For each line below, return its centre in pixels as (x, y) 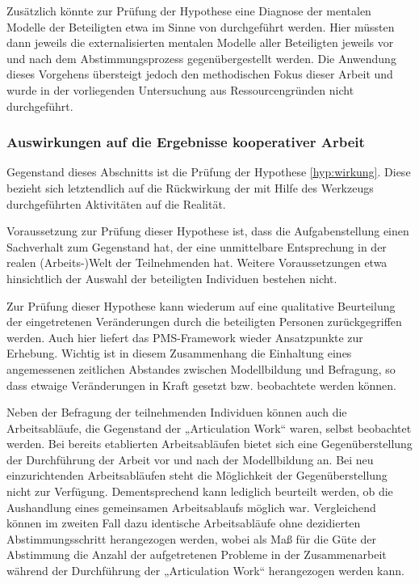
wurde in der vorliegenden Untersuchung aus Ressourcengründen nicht (180, 89)
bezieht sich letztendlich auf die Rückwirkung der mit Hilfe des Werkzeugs (190, 187)
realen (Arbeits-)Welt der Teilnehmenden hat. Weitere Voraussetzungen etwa (197, 262)
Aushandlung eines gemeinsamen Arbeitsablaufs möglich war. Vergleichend (191, 507)
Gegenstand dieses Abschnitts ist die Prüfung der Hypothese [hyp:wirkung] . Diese (209, 172)
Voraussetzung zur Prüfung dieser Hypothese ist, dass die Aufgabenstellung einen (208, 231)
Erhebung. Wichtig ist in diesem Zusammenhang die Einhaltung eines (179, 353)
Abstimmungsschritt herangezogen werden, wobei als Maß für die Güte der (191, 538)
